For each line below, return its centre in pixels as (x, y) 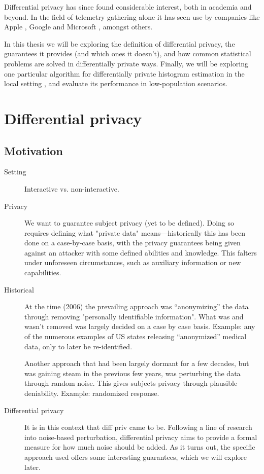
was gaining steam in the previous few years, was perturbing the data (133, 373)
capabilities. (43, 272)
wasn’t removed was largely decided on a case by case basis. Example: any (140, 326)
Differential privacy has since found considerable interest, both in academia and (128, 7)
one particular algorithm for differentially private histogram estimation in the (124, 73)
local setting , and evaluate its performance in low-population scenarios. (116, 83)
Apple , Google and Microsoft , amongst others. (78, 27)
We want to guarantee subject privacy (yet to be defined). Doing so (129, 223)
